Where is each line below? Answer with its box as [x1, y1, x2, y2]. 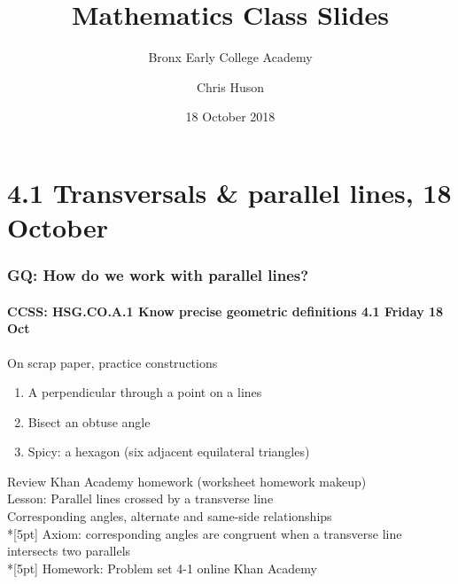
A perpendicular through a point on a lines [27, 383, 262, 401]
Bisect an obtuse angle [27, 412, 151, 431]
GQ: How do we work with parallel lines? [7, 264, 309, 286]
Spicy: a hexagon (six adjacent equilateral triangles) [27, 442, 310, 461]
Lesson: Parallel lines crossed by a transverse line [7, 489, 274, 508]
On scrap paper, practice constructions [7, 353, 218, 371]
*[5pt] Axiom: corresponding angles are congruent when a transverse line [7, 524, 402, 542]
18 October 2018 [185, 107, 276, 126]
